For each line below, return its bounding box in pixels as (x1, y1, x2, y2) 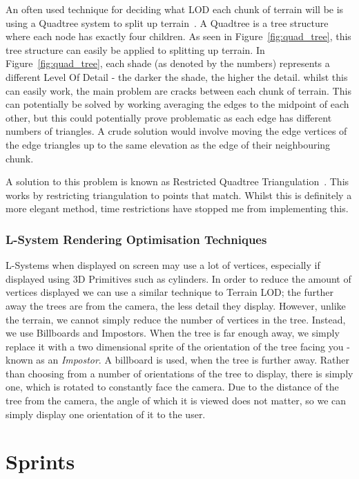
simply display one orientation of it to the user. (6, 406, 206, 421)
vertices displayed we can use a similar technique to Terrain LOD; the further (6, 285, 333, 299)
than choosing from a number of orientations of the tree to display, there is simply (6, 366, 353, 380)
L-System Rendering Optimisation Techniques (6, 230, 267, 247)
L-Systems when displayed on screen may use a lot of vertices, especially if (6, 258, 320, 272)
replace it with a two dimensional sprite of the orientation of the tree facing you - (6, 339, 350, 353)
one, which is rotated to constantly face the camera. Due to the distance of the (6, 379, 339, 394)
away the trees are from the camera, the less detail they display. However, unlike (6, 298, 346, 312)
